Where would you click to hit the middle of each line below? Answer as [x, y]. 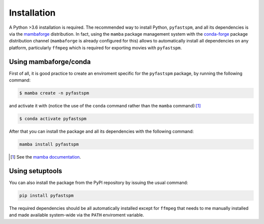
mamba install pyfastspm [49, 144]
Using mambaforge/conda [50, 62]
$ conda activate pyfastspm [53, 119]
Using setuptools [36, 171]
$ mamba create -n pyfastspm [54, 93]
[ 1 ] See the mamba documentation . [46, 157]
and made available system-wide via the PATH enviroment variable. [77, 215]
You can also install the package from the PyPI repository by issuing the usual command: [99, 183]
